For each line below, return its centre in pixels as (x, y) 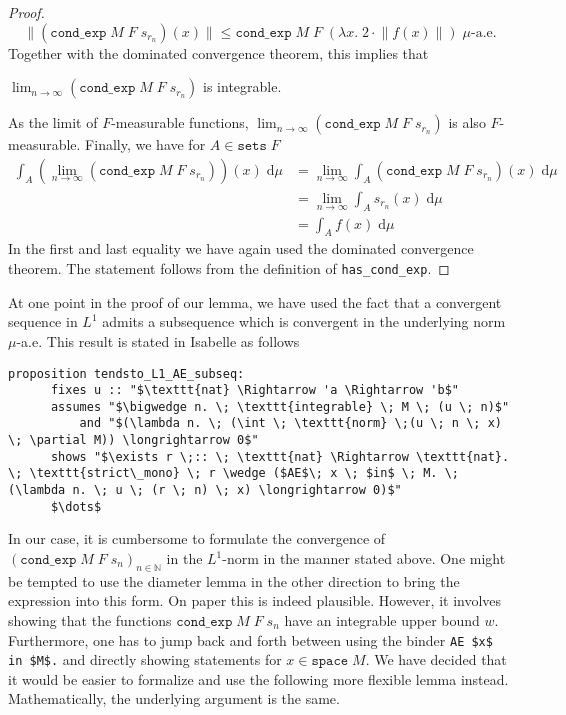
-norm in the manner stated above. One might (364, 558)
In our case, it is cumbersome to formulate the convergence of (197, 538)
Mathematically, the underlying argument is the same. (174, 698)
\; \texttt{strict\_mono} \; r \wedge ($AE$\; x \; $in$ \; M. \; (234, 473)
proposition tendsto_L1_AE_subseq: (126, 373)
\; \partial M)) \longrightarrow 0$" (133, 440)
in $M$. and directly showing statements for (145, 659)
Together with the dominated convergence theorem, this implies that (218, 52)
